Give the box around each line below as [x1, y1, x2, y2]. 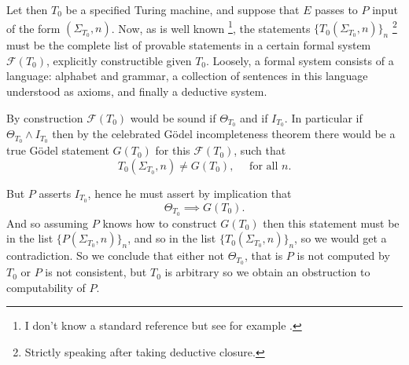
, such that [234, 142, 286, 159]
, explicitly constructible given [46, 52, 192, 68]
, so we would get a [294, 230, 387, 246]
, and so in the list [127, 230, 216, 246]
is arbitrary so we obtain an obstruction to [164, 264, 370, 280]
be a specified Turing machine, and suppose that [65, 2, 300, 17]
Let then [6, 2, 48, 17]
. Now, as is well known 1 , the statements [111, 17, 311, 36]
